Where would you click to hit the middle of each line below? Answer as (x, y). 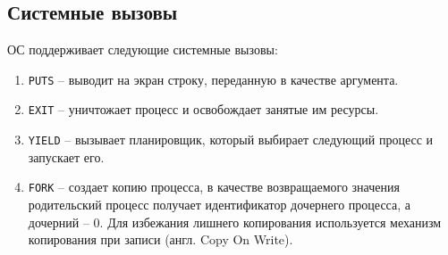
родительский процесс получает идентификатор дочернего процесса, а (219, 205)
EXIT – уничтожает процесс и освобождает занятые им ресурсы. (203, 109)
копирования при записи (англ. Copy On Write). (161, 239)
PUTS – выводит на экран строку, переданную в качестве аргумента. (213, 79)
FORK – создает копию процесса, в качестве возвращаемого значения (214, 187)
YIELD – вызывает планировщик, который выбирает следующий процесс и (231, 140)
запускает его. (66, 156)
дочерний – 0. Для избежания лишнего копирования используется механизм (235, 222)
